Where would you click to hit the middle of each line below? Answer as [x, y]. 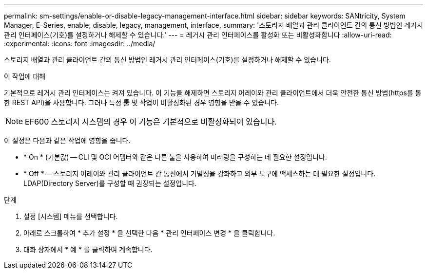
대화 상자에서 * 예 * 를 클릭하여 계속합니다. [88, 249]
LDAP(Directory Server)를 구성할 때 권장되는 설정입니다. [110, 183]
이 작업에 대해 [25, 76]
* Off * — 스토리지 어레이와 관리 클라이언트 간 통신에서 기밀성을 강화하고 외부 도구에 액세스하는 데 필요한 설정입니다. [200, 173]
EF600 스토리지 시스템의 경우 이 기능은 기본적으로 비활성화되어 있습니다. [151, 122]
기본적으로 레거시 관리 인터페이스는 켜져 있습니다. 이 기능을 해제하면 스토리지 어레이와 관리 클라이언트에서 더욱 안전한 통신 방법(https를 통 [213, 93]
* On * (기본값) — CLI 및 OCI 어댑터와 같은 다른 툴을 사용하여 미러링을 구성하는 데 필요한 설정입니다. [175, 157]
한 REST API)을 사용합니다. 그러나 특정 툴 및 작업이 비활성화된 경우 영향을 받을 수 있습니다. [141, 102]
